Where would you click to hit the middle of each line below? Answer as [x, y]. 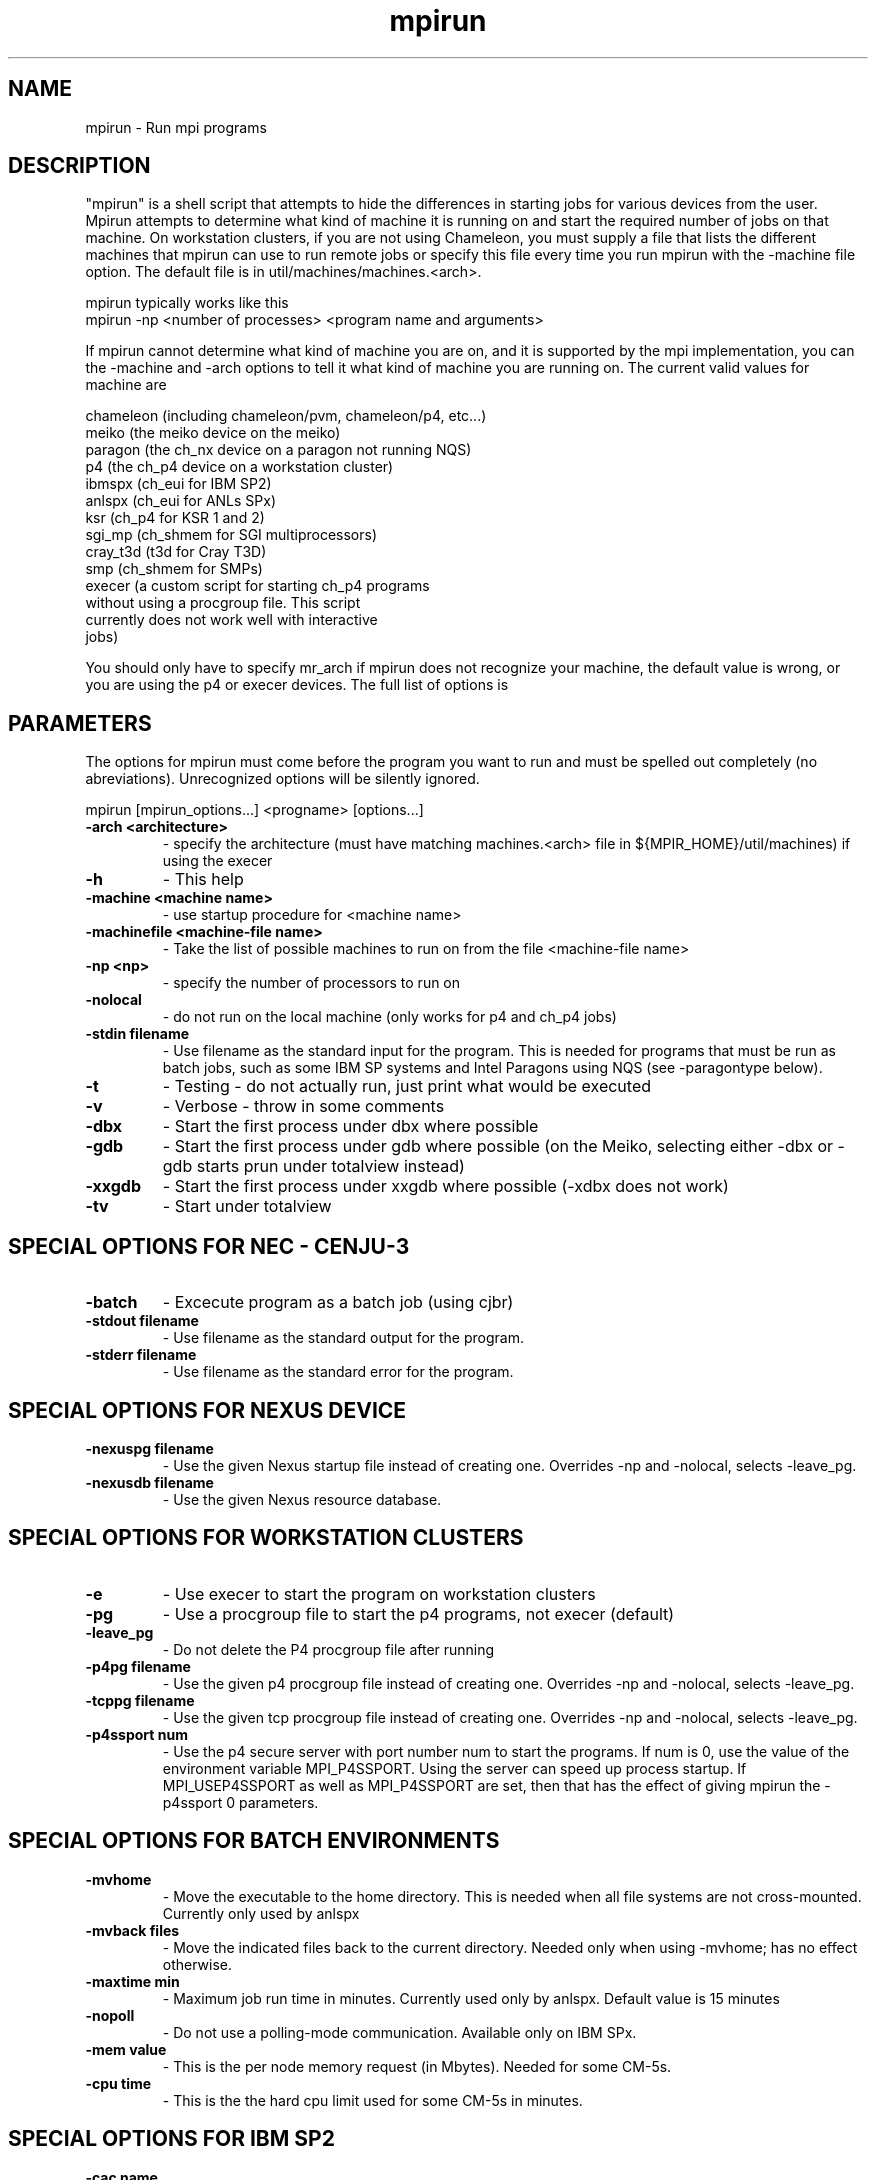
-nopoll [110, 2015]
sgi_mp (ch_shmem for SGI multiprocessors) [231, 535]
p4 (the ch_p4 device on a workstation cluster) [239, 467]
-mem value [126, 2049]
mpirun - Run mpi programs [176, 127]
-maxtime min [132, 1981]
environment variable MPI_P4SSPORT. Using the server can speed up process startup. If [454, 1768]
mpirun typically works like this [187, 303]
